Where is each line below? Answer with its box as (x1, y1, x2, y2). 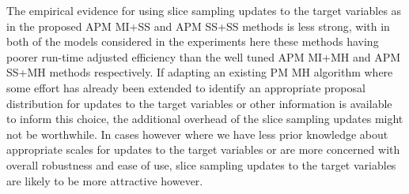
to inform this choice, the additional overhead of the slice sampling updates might (6, 110, 403, 127)
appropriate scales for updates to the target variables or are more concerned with (6, 141, 400, 158)
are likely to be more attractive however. (6, 172, 203, 188)
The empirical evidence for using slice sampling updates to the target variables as (6, 2, 402, 18)
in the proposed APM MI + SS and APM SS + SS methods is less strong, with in (6, 17, 390, 34)
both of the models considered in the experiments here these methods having (6, 33, 379, 50)
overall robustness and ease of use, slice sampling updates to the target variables (6, 156, 396, 173)
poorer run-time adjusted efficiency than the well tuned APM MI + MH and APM (6, 48, 401, 65)
